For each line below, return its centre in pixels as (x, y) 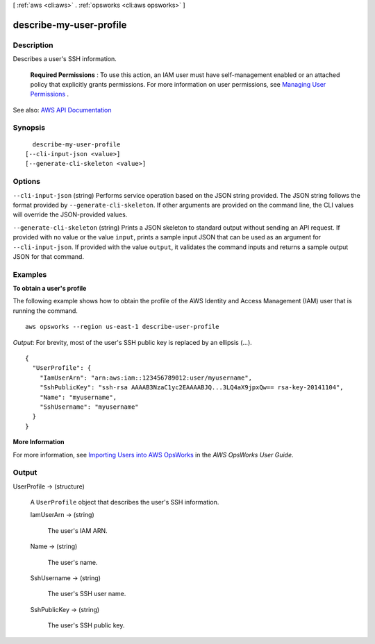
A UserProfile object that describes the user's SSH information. (125, 502)
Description (33, 45)
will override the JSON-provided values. (70, 214)
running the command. (45, 311)
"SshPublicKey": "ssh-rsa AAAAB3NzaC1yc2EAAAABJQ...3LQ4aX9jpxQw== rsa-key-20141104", (191, 388)
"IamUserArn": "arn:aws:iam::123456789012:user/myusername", (146, 378)
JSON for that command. (49, 256)
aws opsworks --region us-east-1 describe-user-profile (122, 327)
